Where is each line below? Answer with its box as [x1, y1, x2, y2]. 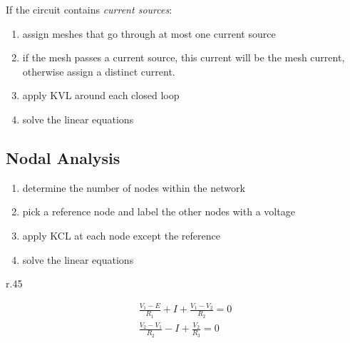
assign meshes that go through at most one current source [22, 26, 276, 41]
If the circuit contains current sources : [6, 2, 173, 16]
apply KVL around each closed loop [22, 88, 180, 103]
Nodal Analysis [6, 146, 120, 168]
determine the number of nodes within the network [22, 180, 245, 195]
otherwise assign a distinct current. [22, 63, 175, 78]
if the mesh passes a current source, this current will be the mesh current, [22, 50, 345, 65]
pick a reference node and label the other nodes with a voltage [22, 204, 295, 219]
